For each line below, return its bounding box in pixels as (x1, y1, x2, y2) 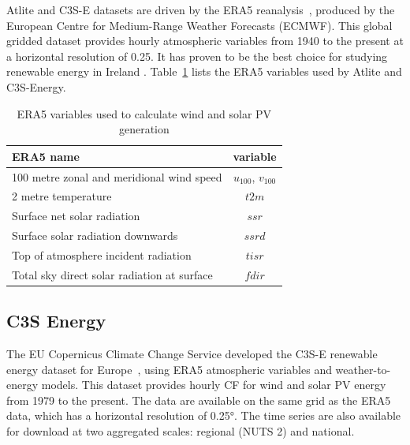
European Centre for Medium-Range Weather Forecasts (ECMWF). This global (6, 17, 393, 33)
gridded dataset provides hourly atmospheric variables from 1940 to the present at (6, 32, 404, 49)
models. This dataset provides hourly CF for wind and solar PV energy (41, 376, 386, 393)
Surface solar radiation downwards (12, 227, 178, 244)
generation (118, 121, 170, 137)
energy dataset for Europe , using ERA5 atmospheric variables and (6, 361, 332, 377)
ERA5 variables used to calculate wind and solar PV (17, 105, 272, 122)
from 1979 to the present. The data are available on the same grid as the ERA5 (6, 391, 391, 408)
